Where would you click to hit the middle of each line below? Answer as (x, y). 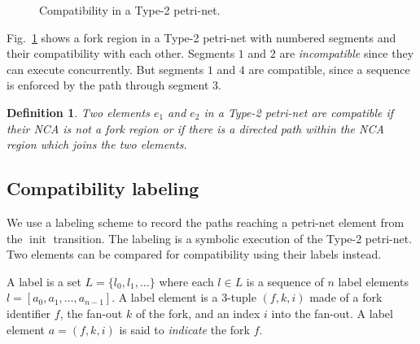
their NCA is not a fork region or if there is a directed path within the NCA (195, 128)
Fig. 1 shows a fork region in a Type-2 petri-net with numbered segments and (201, 37)
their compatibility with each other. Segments (121, 53)
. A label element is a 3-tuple (184, 297)
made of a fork (346, 297)
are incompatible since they (347, 53)
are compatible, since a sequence (329, 69)
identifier (29, 313)
